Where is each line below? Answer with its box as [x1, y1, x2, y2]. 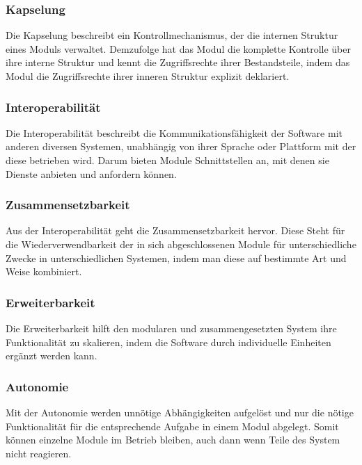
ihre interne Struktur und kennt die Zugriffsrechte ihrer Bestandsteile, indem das [6, 55, 350, 70]
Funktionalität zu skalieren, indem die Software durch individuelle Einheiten [6, 334, 331, 349]
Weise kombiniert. [6, 264, 82, 279]
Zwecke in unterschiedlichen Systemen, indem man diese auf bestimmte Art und [6, 250, 347, 265]
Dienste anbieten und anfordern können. [6, 166, 177, 181]
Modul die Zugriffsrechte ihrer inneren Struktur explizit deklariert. [6, 69, 290, 83]
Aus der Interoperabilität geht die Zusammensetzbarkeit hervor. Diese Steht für [6, 223, 345, 238]
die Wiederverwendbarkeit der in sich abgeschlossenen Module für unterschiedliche [6, 237, 356, 251]
